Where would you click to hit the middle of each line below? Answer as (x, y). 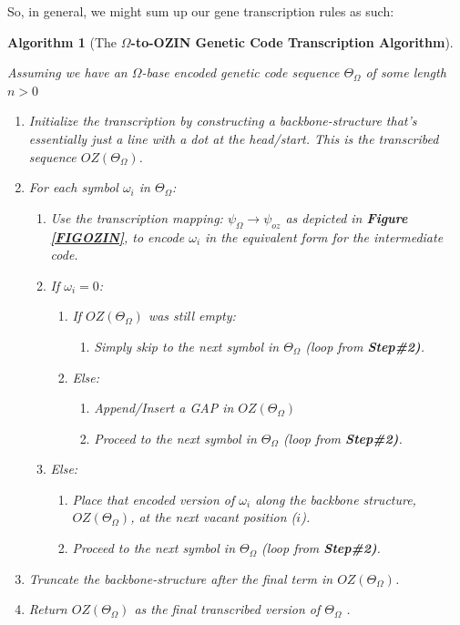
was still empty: (192, 316)
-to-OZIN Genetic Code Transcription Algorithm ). (292, 41)
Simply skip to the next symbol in (187, 346)
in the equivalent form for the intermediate (324, 236)
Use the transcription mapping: (137, 217)
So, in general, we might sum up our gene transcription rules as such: (201, 11)
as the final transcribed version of (227, 609)
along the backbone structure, (336, 499)
